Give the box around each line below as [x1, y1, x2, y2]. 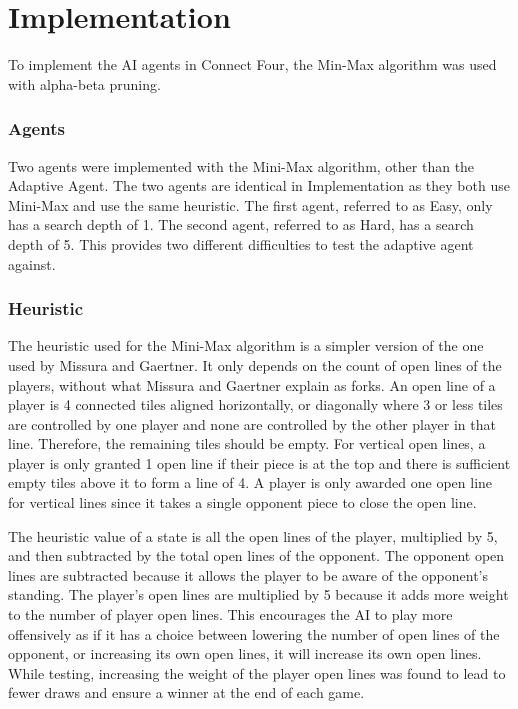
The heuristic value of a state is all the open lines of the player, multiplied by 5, [8, 525, 498, 546]
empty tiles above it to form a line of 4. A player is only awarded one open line [8, 472, 493, 493]
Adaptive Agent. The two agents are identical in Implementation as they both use [8, 175, 510, 196]
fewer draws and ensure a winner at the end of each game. [8, 682, 365, 703]
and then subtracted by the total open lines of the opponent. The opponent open [8, 545, 505, 566]
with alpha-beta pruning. [8, 73, 161, 94]
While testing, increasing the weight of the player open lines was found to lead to [8, 662, 506, 683]
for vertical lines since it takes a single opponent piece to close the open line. [8, 492, 477, 513]
